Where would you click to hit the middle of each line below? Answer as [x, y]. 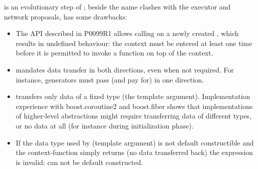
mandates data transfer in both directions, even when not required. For [125, 69]
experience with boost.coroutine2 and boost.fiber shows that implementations [134, 106]
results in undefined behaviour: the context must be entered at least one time [134, 43]
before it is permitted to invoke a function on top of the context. [115, 53]
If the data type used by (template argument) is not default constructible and [135, 142]
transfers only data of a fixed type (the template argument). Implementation [133, 96]
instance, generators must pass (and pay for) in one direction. [110, 79]
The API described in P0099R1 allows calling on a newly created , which [127, 33]
